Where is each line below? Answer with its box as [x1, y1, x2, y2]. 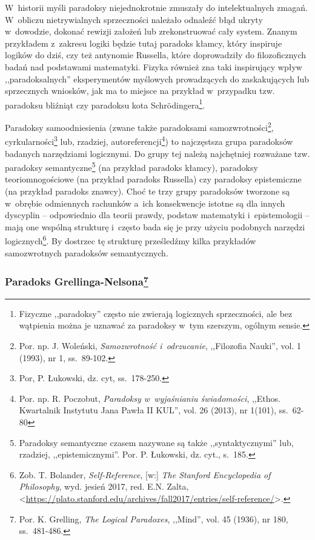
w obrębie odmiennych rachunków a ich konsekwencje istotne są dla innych [5, 196, 285, 209]
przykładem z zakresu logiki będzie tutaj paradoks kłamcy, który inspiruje [5, 36, 282, 49]
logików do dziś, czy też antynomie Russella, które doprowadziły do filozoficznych [5, 48, 307, 61]
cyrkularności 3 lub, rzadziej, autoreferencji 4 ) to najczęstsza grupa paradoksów [5, 133, 293, 147]
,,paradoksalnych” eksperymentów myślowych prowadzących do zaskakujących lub [5, 72, 310, 85]
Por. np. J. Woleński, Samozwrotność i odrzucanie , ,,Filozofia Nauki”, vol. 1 [19, 339, 301, 352]
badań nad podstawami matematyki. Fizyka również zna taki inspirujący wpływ [5, 60, 302, 73]
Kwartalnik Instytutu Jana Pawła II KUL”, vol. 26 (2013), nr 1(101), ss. [19, 404, 288, 416]
